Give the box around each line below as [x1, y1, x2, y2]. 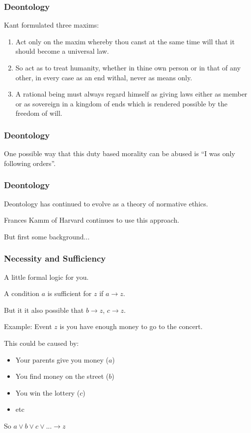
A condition [4, 288, 39, 299]
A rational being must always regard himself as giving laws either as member [15, 89, 248, 99]
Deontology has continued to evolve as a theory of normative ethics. [4, 198, 208, 208]
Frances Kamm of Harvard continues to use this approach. [4, 215, 179, 225]
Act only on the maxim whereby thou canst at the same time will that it [15, 36, 235, 46]
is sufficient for [47, 288, 92, 299]
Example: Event [4, 321, 52, 332]
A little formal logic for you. [4, 271, 89, 282]
